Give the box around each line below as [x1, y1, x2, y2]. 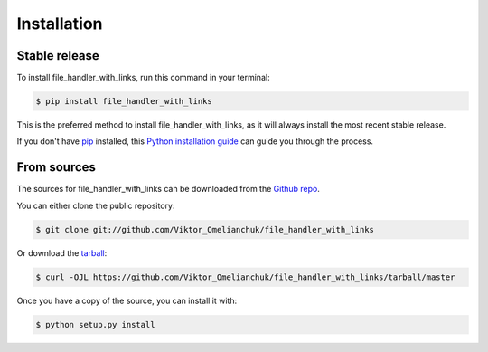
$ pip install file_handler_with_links [35, 96, 212, 107]
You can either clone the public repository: [16, 200, 175, 211]
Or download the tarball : [16, 247, 108, 258]
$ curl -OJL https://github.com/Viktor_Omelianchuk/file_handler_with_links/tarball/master [35, 271, 455, 282]
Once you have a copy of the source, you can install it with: [16, 295, 238, 306]
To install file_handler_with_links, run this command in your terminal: [16, 72, 270, 83]
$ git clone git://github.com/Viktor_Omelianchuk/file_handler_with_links [35, 224, 375, 234]
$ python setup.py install [35, 319, 155, 329]
